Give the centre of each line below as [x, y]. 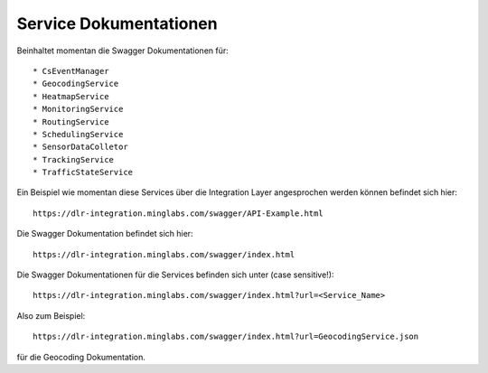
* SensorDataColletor [80, 147]
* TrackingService [74, 159]
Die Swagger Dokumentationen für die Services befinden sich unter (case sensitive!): [175, 275]
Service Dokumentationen [117, 23]
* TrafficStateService [83, 173]
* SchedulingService [78, 134]
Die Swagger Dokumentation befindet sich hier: [105, 234]
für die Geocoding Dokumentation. [81, 357]
